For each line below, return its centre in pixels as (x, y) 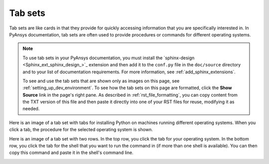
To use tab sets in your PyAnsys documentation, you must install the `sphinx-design (109, 58)
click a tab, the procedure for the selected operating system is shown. (81, 130)
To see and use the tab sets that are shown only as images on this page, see (101, 81)
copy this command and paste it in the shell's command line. (71, 153)
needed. (31, 109)
